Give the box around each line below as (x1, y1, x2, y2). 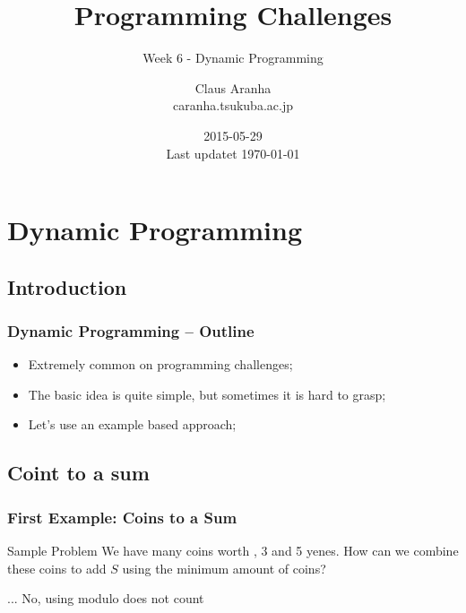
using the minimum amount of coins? (122, 558, 326, 577)
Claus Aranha (194, 78, 272, 97)
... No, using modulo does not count (7, 589, 204, 608)
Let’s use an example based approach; (28, 415, 237, 434)
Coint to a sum (7, 459, 150, 487)
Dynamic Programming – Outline (7, 319, 255, 341)
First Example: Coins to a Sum (7, 505, 237, 528)
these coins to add (7, 558, 107, 577)
